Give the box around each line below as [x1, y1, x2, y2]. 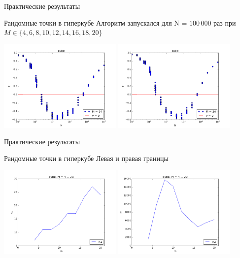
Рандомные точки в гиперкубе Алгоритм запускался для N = [4, 17, 187, 28]
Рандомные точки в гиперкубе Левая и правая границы [4, 153, 169, 163]
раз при [213, 17, 236, 28]
